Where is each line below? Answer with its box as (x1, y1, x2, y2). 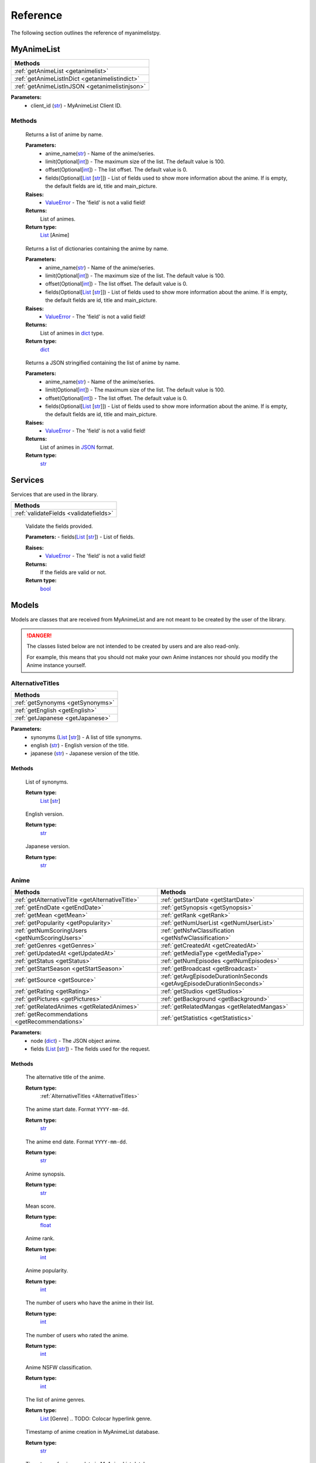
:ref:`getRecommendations (14, 1010, 88, 1018)
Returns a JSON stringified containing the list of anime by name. (25, 359, 180, 366)
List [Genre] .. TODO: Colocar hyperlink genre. (40, 1415, 152, 1422)
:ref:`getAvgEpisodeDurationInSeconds (160, 972, 268, 980)
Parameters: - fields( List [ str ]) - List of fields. (25, 533, 135, 541)
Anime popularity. (25, 1267, 68, 1274)
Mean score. (25, 1203, 56, 1210)
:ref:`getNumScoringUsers (14, 926, 87, 935)
